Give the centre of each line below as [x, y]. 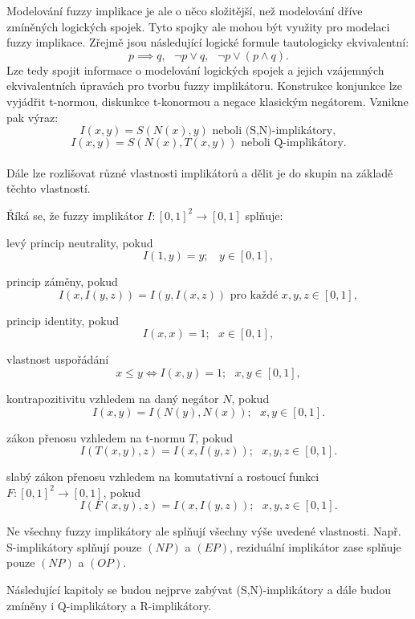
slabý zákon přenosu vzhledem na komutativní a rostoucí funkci [163, 476]
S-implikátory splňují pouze [74, 546]
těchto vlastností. [49, 188]
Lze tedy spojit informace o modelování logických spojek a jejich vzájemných [195, 69]
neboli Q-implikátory [292, 143]
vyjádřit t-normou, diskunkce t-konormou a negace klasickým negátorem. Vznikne [207, 101]
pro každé [254, 295]
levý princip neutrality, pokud [80, 242]
